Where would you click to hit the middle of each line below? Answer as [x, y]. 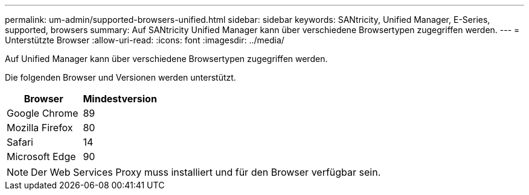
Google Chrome [43, 113]
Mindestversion [120, 99]
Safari [20, 142]
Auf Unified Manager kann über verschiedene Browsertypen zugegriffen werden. [166, 59]
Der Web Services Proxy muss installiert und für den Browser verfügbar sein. [206, 172]
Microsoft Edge [41, 156]
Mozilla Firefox [40, 128]
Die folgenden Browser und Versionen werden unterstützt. [120, 77]
